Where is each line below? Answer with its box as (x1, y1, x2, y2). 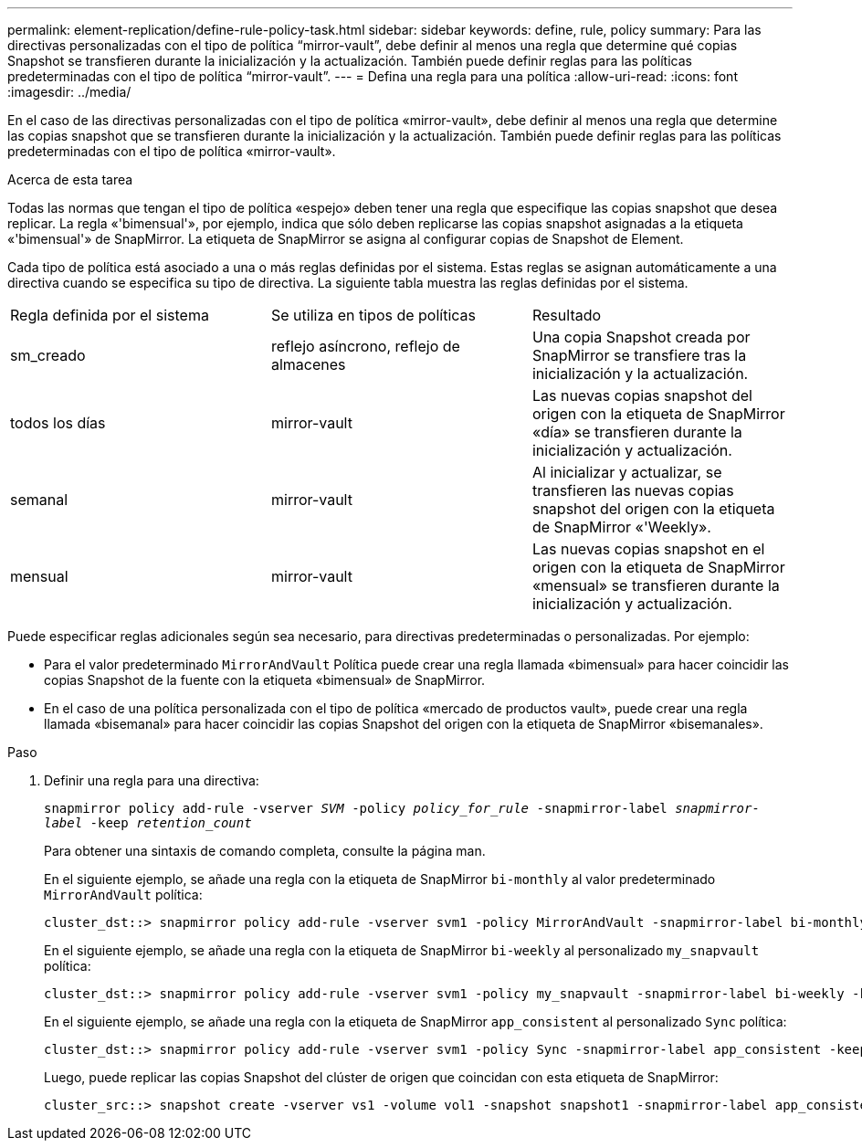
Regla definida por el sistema (10, 306, 209, 324)
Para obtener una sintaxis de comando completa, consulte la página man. (44, 843, 486, 858)
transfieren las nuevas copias (531, 481, 734, 500)
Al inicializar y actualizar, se (531, 463, 722, 481)
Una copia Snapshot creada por (531, 328, 751, 346)
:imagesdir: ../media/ (7, 84, 131, 100)
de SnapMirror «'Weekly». (531, 518, 711, 536)
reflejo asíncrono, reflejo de (270, 337, 460, 355)
